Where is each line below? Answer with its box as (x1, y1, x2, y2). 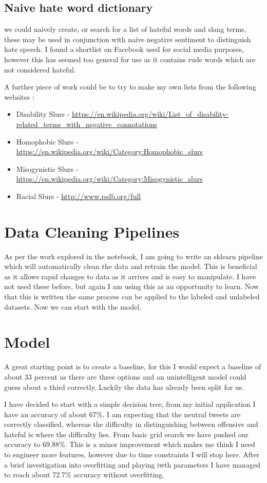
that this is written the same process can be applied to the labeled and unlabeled (4, 291, 260, 302)
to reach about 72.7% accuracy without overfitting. (4, 469, 165, 480)
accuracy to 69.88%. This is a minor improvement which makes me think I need (4, 439, 255, 450)
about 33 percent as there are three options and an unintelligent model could (4, 371, 246, 382)
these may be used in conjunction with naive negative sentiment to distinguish (4, 33, 251, 44)
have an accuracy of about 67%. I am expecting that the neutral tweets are (4, 408, 241, 419)
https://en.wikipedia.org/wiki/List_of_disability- (71, 109, 228, 119)
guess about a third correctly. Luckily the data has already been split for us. (4, 381, 244, 392)
